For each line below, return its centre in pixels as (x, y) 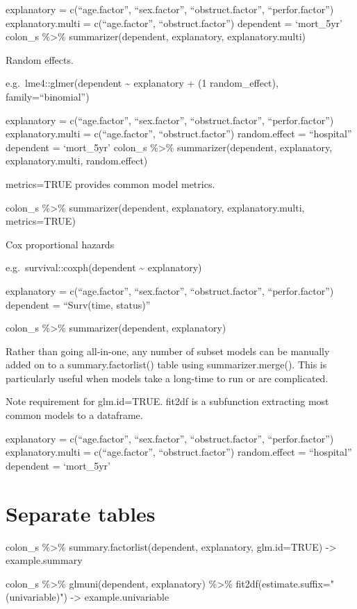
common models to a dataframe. (74, 415)
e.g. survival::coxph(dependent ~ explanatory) (104, 267)
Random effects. (40, 59)
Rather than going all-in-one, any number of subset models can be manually (168, 351)
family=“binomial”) (48, 96)
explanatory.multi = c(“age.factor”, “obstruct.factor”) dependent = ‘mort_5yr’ (174, 23)
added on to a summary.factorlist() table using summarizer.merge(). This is (166, 364)
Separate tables (81, 513)
